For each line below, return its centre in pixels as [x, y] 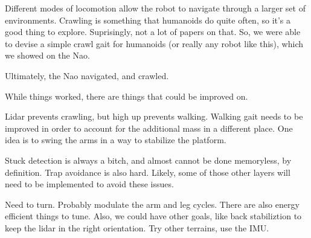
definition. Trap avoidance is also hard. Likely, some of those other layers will [148, 172]
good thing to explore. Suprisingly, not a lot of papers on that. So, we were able [153, 32]
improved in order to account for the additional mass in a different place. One [149, 128]
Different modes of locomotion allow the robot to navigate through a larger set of [155, 8]
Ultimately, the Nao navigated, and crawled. [87, 75]
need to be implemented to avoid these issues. [89, 184]
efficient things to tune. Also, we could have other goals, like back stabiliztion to [153, 216]
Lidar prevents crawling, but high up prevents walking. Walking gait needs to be [154, 116]
